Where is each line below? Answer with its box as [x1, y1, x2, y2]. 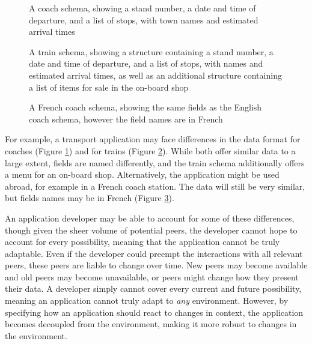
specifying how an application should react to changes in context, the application [5, 306, 304, 318]
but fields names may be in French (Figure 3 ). [5, 192, 174, 204]
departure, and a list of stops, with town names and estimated [29, 13, 258, 26]
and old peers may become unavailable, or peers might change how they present [5, 270, 299, 283]
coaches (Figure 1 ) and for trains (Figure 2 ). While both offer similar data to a [5, 144, 296, 157]
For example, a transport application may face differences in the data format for [5, 133, 301, 145]
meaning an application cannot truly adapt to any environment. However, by [5, 294, 289, 307]
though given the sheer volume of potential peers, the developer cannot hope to [5, 223, 298, 236]
